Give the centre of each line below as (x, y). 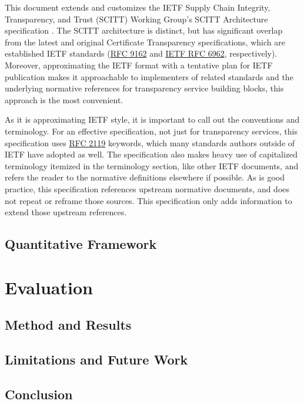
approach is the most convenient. (64, 99)
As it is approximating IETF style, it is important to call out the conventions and (152, 119)
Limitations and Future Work (96, 359)
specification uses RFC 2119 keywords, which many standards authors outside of (150, 142)
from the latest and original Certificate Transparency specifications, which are (145, 42)
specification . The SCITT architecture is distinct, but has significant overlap (144, 30)
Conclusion (39, 394)
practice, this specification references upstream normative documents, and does (147, 188)
